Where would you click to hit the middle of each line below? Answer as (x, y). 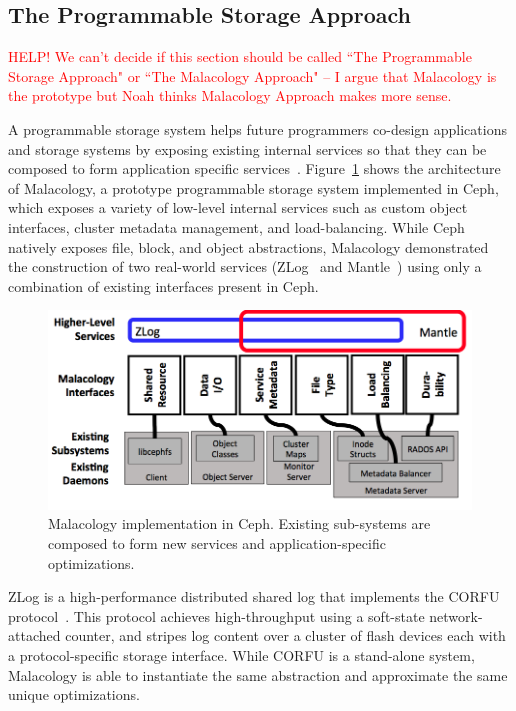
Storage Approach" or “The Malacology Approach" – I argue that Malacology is (252, 75)
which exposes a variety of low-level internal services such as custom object (238, 207)
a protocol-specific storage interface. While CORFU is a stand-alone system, (241, 654)
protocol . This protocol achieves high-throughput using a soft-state (216, 615)
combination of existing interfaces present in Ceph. (163, 285)
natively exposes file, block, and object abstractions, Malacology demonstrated (248, 246)
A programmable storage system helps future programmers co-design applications (257, 128)
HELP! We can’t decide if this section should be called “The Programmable (240, 56)
